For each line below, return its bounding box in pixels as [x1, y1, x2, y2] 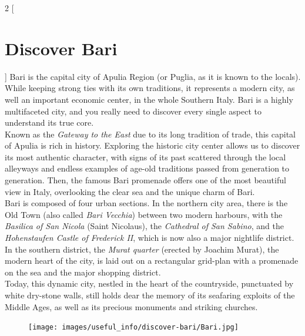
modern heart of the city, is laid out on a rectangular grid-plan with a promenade [5, 254, 299, 267]
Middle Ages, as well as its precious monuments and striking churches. [5, 300, 258, 313]
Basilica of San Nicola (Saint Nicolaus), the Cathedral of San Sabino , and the [5, 220, 284, 232]
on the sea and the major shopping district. [5, 266, 161, 278]
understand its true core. [5, 116, 94, 129]
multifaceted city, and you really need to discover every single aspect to [5, 105, 262, 117]
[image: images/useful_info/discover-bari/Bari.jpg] [28, 323, 239, 332]
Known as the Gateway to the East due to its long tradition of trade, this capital [5, 127, 296, 140]
